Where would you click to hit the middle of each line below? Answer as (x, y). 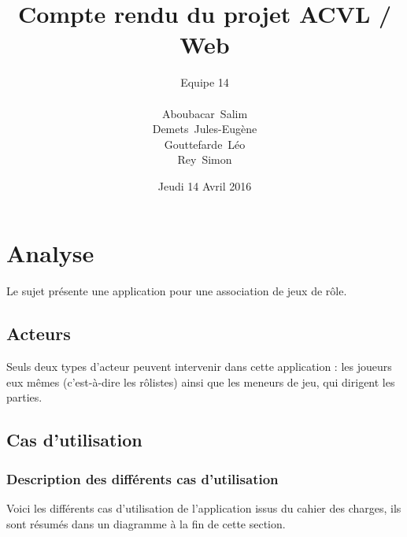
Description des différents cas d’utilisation (142, 478)
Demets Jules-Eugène (205, 129)
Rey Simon (205, 159)
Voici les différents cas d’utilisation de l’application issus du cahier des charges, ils (204, 507)
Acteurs (39, 333)
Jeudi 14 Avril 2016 (205, 185)
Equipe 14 (205, 82)
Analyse (50, 253)
